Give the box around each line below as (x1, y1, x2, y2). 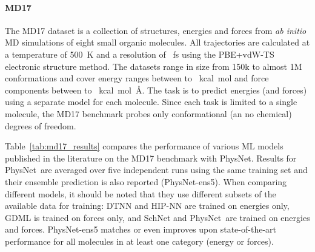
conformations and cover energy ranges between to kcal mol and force (5, 72, 269, 84)
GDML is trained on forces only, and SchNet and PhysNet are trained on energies (5, 211, 310, 223)
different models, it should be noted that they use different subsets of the (5, 187, 276, 200)
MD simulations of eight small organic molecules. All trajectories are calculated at (5, 36, 310, 49)
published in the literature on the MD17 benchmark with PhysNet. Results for (5, 151, 297, 164)
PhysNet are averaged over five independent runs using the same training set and (5, 163, 308, 176)
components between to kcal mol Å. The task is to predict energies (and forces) (5, 83, 307, 96)
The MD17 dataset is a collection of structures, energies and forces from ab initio (5, 24, 307, 36)
